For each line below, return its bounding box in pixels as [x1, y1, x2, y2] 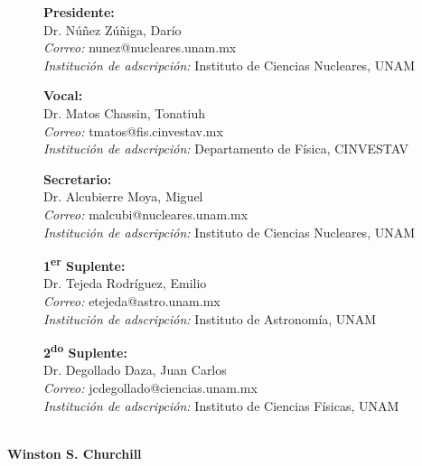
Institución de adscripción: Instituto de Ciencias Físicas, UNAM [43, 396, 399, 415]
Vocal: [43, 86, 83, 105]
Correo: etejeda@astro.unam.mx [43, 291, 220, 310]
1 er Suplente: [43, 254, 126, 275]
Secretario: [43, 169, 112, 188]
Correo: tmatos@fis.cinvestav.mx [43, 121, 223, 140]
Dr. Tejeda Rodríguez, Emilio [43, 274, 207, 293]
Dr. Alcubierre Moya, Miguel [43, 187, 203, 206]
